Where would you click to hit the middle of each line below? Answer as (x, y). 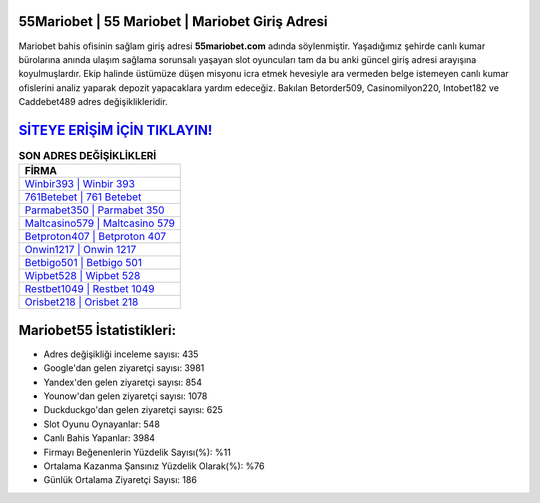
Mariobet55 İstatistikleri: (97, 330)
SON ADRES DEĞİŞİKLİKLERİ (87, 156)
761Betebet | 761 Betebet (83, 197)
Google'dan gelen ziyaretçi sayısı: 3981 (124, 368)
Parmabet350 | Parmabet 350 (94, 210)
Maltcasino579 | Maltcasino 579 (99, 223)
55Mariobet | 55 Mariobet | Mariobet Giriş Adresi (173, 21)
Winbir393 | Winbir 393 (79, 184)
